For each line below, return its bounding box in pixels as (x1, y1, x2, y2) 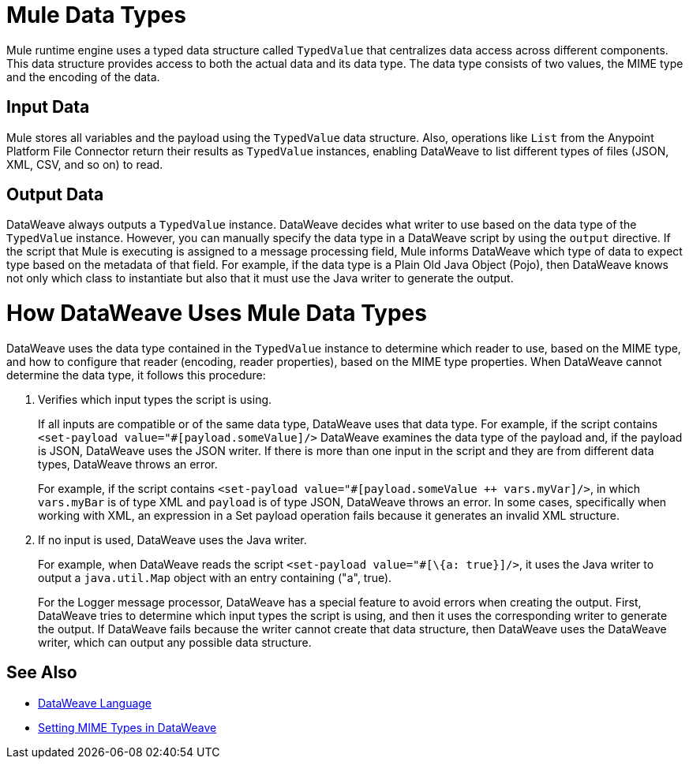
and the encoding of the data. (6, 69, 160, 84)
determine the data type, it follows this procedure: (6, 368, 266, 382)
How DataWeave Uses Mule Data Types (6, 300, 427, 327)
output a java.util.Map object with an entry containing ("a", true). (38, 570, 392, 584)
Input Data (6, 97, 90, 118)
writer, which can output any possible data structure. (38, 635, 312, 649)
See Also (6, 662, 77, 683)
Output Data (6, 185, 104, 205)
